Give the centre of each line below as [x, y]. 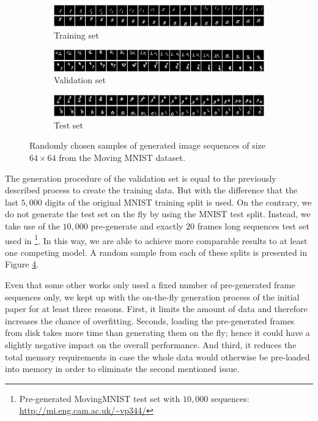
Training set [76, 35]
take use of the [32, 225]
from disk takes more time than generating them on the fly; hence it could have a [157, 333]
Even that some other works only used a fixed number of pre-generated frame [150, 284]
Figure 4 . [22, 264]
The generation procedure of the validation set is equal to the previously [141, 178]
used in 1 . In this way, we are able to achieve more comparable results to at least [156, 239]
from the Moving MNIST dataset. [122, 157]
